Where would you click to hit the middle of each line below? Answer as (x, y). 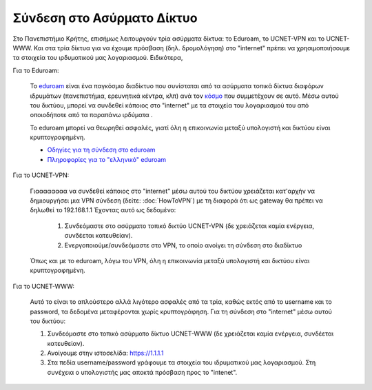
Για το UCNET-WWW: (44, 286)
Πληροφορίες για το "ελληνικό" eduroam (107, 159)
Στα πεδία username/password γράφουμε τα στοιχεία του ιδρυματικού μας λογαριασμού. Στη (182, 362)
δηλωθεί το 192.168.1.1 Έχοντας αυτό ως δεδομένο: (103, 210)
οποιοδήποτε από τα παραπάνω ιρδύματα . (91, 115)
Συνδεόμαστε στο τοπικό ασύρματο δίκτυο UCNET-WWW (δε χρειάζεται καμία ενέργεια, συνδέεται (190, 333)
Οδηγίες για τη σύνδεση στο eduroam (101, 150)
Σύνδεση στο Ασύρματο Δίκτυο (105, 18)
